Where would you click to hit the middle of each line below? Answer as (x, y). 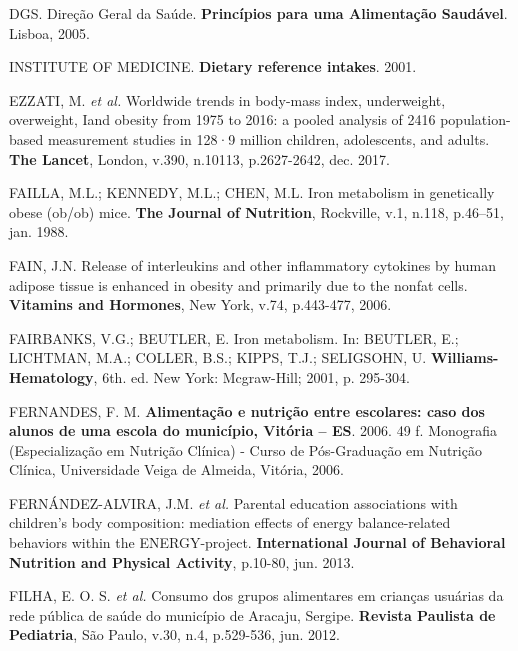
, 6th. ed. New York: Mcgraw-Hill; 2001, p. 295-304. (251, 376)
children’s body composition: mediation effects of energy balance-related (230, 522)
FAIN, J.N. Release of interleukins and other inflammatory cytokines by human (253, 264)
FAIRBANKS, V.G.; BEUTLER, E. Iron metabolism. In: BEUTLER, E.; (234, 337)
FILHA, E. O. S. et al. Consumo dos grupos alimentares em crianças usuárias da (256, 595)
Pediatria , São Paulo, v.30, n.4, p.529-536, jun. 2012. (174, 634)
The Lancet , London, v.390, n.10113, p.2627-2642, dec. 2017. (199, 158)
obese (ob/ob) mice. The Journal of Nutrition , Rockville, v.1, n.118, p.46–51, (256, 211)
